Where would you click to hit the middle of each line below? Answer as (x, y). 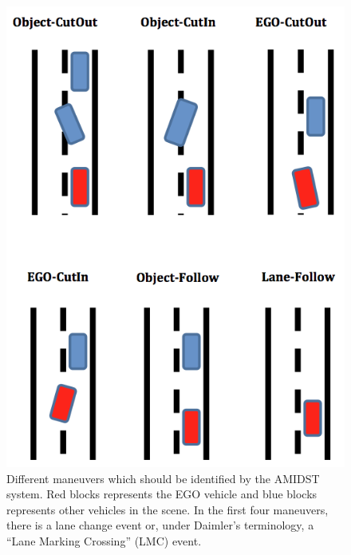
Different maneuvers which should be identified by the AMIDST (163, 478)
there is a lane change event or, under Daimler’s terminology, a (160, 525)
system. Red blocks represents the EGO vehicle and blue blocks (162, 494)
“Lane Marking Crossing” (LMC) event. (104, 540)
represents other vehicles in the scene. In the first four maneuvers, (168, 509)
